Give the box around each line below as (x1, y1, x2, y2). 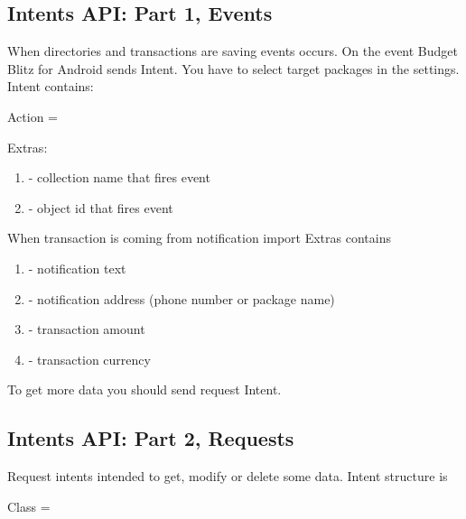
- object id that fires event (28, 198, 173, 217)
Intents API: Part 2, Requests (7, 424, 294, 452)
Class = (7, 496, 51, 515)
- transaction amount (28, 320, 145, 338)
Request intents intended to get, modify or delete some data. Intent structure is (7, 467, 448, 486)
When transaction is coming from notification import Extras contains (7, 228, 391, 247)
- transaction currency (28, 349, 151, 368)
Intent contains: (7, 77, 94, 96)
